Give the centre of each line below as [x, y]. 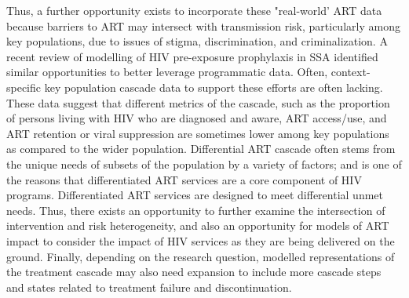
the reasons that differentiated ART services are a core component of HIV [184, 179]
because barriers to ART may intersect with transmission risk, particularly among [203, 25]
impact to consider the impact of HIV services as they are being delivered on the [201, 240]
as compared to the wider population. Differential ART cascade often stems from [201, 149]
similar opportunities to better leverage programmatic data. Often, [167, 72]
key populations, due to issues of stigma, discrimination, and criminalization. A [197, 41]
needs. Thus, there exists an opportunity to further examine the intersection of [196, 210]
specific [24, 87]
